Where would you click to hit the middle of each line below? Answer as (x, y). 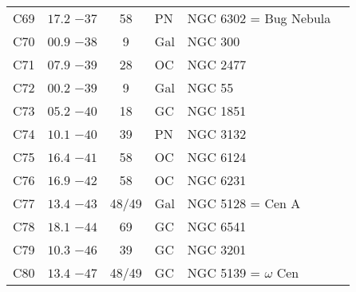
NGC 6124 (217, 157)
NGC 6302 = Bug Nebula (259, 18)
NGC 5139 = (224, 272)
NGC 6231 (217, 180)
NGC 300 (214, 41)
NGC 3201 (217, 249)
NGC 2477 (217, 64)
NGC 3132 (217, 134)
